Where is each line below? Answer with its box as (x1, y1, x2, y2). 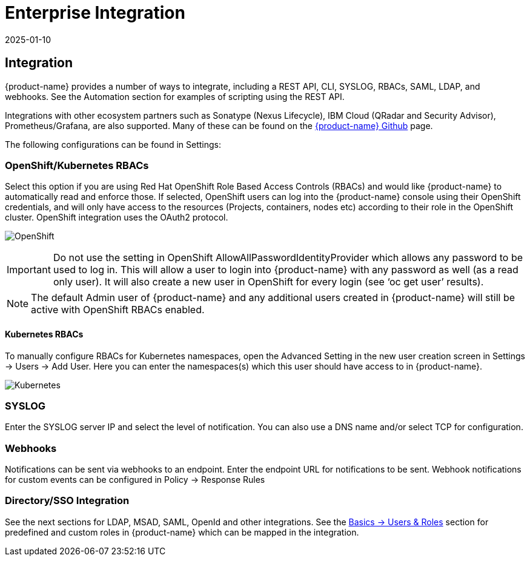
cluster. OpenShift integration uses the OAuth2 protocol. (5, 212, 228, 223)
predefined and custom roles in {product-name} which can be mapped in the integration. (5, 526, 359, 537)
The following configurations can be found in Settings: (5, 139, 222, 150)
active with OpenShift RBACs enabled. (31, 304, 205, 316)
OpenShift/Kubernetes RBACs (5, 159, 149, 171)
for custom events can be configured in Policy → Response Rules (5, 474, 265, 485)
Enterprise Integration (5, 2, 185, 23)
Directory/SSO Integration (5, 494, 130, 507)
